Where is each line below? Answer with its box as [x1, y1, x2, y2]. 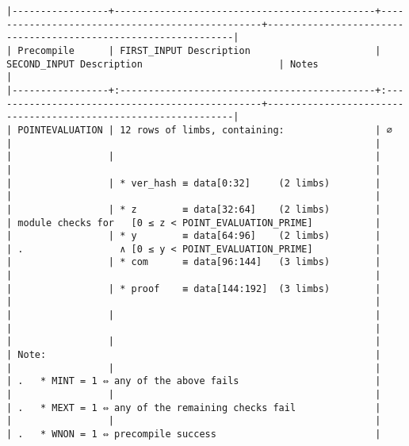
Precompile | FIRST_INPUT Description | [17, 44, 381, 56]
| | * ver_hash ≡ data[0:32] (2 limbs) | [6, 177, 381, 189]
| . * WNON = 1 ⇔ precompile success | [6, 429, 381, 440]
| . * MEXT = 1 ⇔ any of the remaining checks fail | [6, 402, 381, 413]
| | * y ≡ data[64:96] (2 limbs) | [6, 230, 381, 242]
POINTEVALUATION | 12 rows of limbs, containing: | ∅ [17, 124, 392, 136]
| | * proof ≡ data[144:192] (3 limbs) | [6, 283, 381, 294]
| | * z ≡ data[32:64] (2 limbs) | [6, 203, 381, 215]
